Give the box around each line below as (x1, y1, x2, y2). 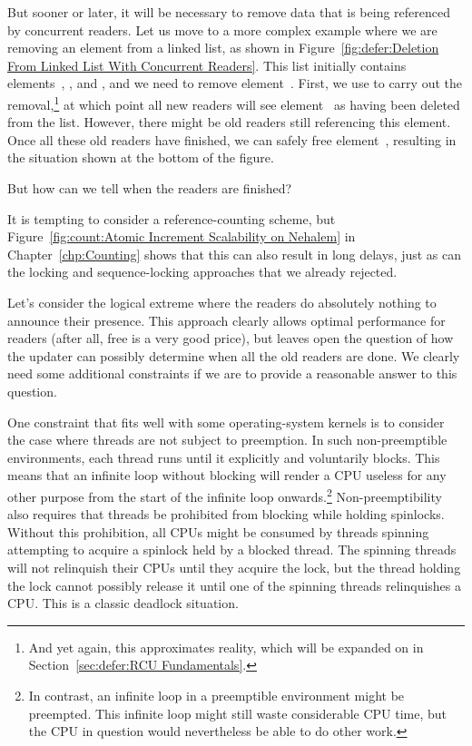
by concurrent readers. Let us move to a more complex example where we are (7, 20, 438, 39)
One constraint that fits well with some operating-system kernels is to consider (7, 412, 445, 431)
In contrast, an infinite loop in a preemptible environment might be (28, 685, 405, 704)
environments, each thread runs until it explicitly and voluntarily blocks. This (7, 447, 440, 466)
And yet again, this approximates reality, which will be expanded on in (28, 637, 424, 656)
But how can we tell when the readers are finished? (7, 179, 292, 197)
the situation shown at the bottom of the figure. (7, 148, 274, 167)
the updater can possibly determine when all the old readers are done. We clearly (7, 346, 460, 365)
